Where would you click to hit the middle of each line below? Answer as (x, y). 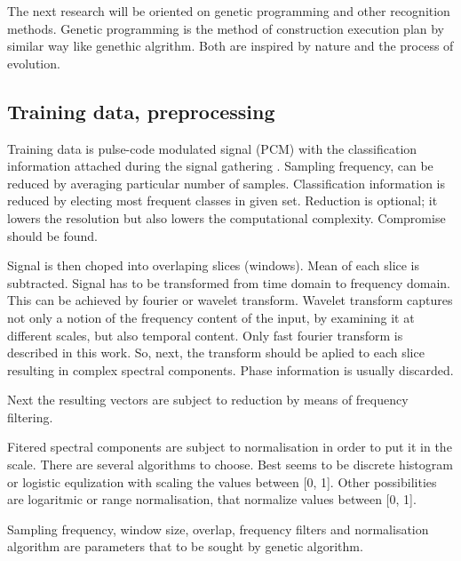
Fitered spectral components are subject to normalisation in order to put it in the (230, 447)
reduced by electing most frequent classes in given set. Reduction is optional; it (223, 200)
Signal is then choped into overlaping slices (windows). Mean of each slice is (214, 265)
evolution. (34, 63)
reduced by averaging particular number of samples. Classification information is (226, 183)
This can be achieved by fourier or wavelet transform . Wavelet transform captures (230, 300)
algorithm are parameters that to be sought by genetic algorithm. (185, 546)
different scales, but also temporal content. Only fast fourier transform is (205, 335)
